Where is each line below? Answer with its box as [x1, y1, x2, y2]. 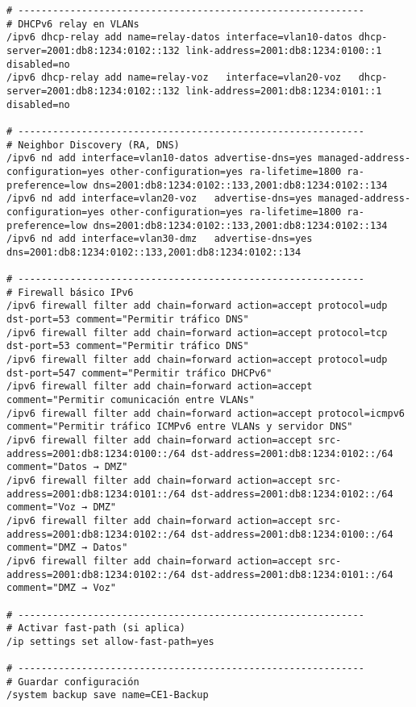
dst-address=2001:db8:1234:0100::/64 [191, 528, 393, 540]
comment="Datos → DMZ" [6, 461, 128, 473]
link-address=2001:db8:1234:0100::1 [185, 44, 382, 56]
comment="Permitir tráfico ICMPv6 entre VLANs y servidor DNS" [6, 421, 353, 433]
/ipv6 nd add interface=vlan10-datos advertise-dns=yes [6, 152, 313, 164]
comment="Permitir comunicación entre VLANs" [6, 394, 255, 406]
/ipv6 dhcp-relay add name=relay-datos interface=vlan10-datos [6, 31, 353, 44]
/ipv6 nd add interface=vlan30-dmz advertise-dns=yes [6, 233, 313, 245]
